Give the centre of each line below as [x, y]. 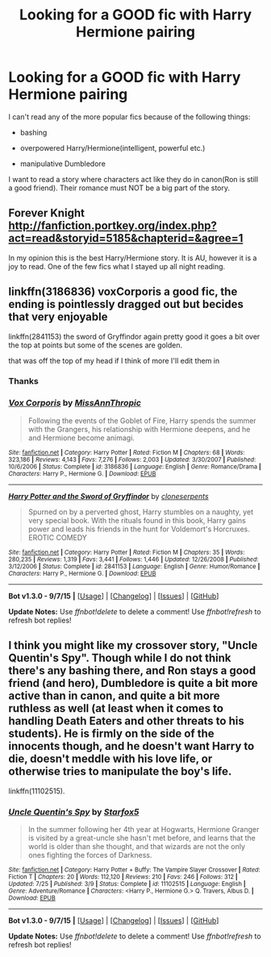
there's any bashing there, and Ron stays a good [132, 671]
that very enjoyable [58, 317]
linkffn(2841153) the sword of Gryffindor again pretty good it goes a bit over [134, 336]
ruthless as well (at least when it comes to [116, 708]
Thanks [23, 381]
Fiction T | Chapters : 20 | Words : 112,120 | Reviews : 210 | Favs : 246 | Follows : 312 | [123, 876]
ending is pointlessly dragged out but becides [126, 304]
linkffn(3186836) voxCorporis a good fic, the [123, 292]
